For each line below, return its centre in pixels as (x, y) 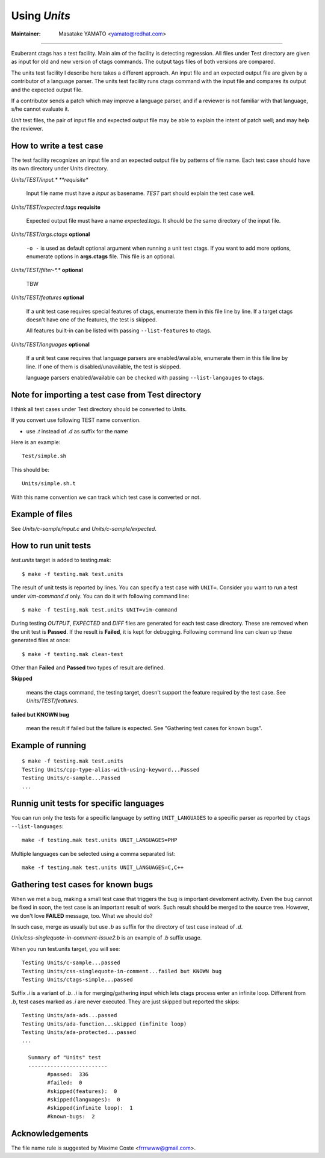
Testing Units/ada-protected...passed (79, 1032)
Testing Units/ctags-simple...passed (78, 980)
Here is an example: (36, 442)
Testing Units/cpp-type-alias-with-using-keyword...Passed (111, 769)
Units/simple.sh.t (49, 484)
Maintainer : (26, 34)
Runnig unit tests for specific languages (88, 803)
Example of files (42, 514)
